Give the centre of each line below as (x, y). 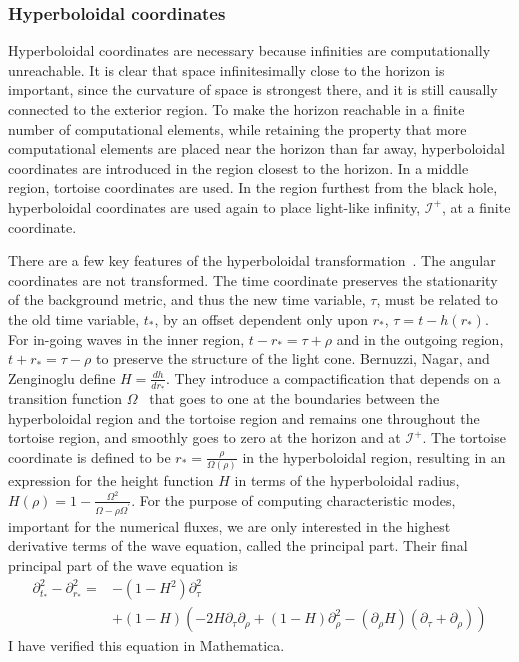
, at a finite (476, 206)
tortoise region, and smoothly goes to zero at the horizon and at (204, 437)
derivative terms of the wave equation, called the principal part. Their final (238, 545)
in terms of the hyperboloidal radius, (347, 480)
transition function (65, 398)
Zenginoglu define (62, 377)
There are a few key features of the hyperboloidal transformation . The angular (252, 260)
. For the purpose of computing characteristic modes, (293, 499)
